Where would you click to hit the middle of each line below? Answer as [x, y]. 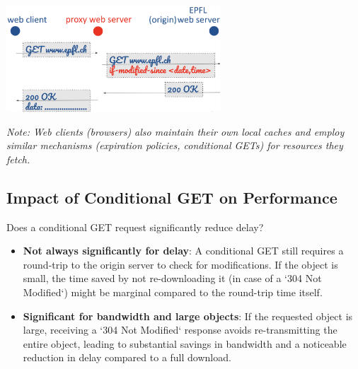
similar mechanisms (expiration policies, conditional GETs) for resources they [175, 145]
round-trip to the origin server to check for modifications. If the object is [180, 264]
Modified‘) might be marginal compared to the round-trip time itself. [173, 292]
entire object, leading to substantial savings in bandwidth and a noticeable [185, 343]
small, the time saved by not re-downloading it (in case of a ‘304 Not [172, 278]
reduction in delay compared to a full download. [127, 357]
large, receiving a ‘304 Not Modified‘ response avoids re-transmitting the [180, 330]
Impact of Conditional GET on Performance [172, 197]
